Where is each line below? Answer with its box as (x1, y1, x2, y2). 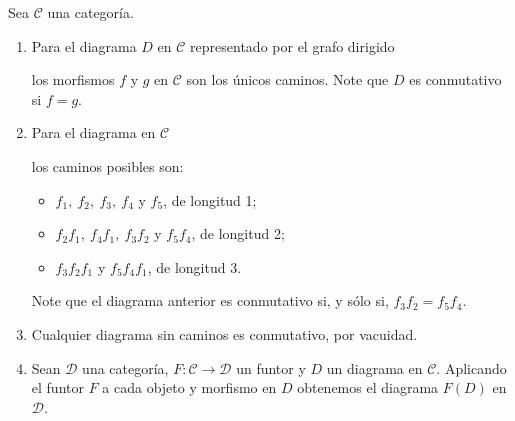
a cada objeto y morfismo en (102, 377, 277, 398)
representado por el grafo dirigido (190, 35, 395, 56)
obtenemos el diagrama (297, 377, 439, 398)
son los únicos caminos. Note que (186, 69, 389, 90)
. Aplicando (436, 357, 507, 378)
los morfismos (31, 69, 115, 90)
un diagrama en (326, 357, 423, 378)
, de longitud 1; (163, 189, 257, 210)
